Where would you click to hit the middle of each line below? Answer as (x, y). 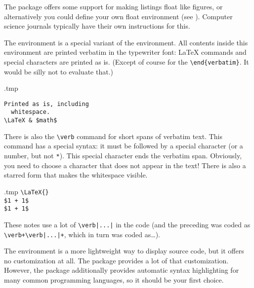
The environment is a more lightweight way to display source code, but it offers (124, 251)
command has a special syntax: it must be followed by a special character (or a (124, 146)
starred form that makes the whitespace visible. (76, 175)
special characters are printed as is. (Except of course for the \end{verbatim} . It (127, 61)
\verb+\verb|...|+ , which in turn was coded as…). (82, 234)
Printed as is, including (46, 104)
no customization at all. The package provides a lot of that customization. (116, 260)
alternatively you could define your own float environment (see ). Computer (118, 16)
